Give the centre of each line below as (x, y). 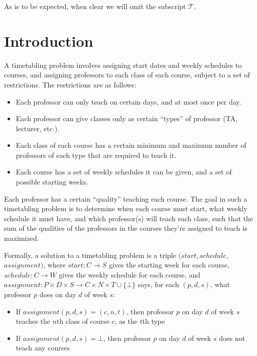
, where (54, 265)
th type (154, 321)
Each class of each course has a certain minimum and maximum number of (131, 145)
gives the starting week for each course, (169, 265)
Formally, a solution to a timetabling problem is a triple (90, 255)
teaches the (33, 321)
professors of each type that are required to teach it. (96, 155)
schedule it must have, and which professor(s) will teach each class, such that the (129, 218)
